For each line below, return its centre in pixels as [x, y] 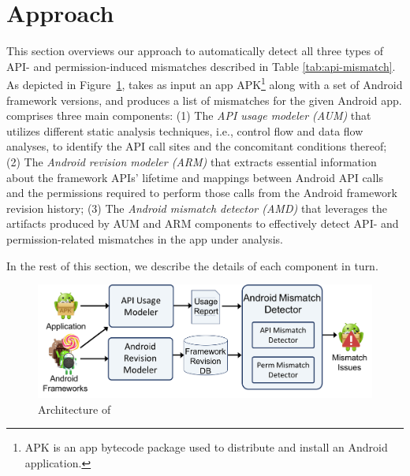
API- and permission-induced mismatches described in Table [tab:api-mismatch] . [201, 66]
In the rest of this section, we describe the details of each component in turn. [192, 265]
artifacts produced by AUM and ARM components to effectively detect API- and [203, 223]
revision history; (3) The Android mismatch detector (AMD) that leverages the [197, 208]
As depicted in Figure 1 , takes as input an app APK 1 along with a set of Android [205, 83]
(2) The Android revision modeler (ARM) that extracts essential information [192, 161]
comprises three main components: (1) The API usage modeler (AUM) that [189, 115]
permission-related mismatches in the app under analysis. [145, 238]
